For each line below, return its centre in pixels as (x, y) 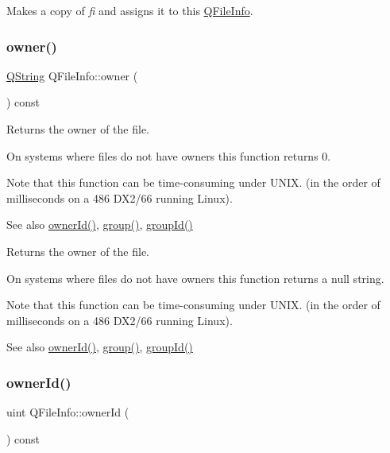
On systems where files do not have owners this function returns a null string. (195, 278)
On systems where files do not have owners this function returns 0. (169, 155)
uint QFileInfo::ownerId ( (68, 412)
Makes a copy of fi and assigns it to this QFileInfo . (130, 10)
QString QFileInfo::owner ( (72, 75)
